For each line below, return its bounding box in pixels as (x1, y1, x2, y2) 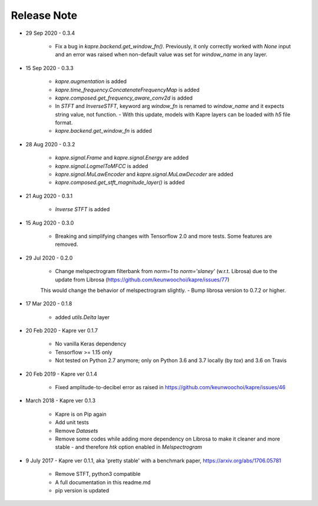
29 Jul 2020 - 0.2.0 (25, 254, 73, 261)
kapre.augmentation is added (55, 78, 127, 85)
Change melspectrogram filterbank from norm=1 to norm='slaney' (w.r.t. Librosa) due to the (55, 268, 278, 275)
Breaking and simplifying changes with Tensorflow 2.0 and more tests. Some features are (55, 232, 272, 239)
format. (55, 119, 73, 126)
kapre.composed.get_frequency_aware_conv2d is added (55, 94, 193, 101)
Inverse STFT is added (55, 206, 110, 213)
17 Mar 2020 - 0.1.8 (25, 300, 72, 307)
